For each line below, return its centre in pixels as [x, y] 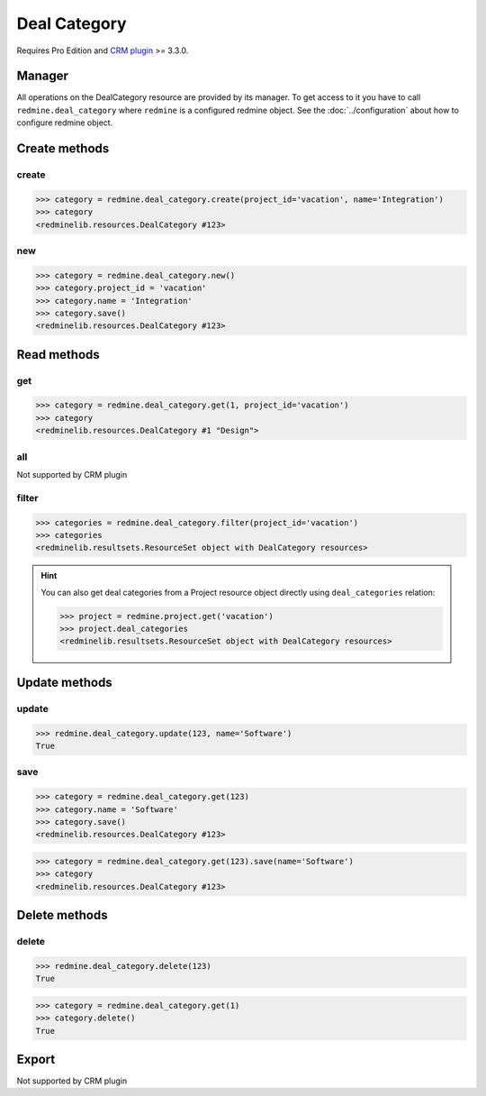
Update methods [64, 682]
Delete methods [62, 915]
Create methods [63, 149]
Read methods [58, 355]
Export [36, 1059]
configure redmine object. [65, 123]
